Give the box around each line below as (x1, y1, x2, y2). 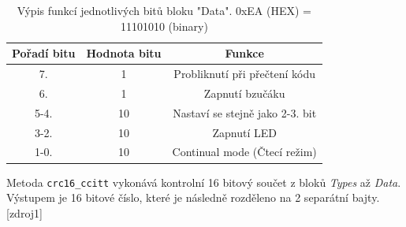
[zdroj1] (6, 204, 43, 221)
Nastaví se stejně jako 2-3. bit (173, 104, 317, 121)
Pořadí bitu (12, 45, 76, 61)
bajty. (352, 189, 380, 206)
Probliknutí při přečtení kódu (173, 65, 315, 82)
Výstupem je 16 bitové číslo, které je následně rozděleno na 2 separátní (6, 189, 348, 206)
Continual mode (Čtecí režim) (172, 143, 317, 160)
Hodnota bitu (86, 45, 162, 61)
